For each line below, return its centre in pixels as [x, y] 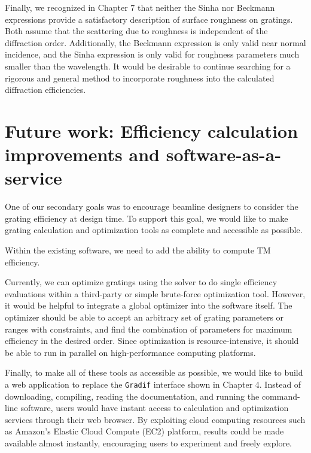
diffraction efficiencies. [45, 90]
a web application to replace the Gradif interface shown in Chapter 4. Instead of [153, 384]
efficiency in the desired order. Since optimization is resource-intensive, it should [152, 341]
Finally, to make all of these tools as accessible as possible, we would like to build [154, 372]
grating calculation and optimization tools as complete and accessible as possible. [154, 230]
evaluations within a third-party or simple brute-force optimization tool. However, [155, 293]
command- [281, 396]
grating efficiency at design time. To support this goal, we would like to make [147, 218]
